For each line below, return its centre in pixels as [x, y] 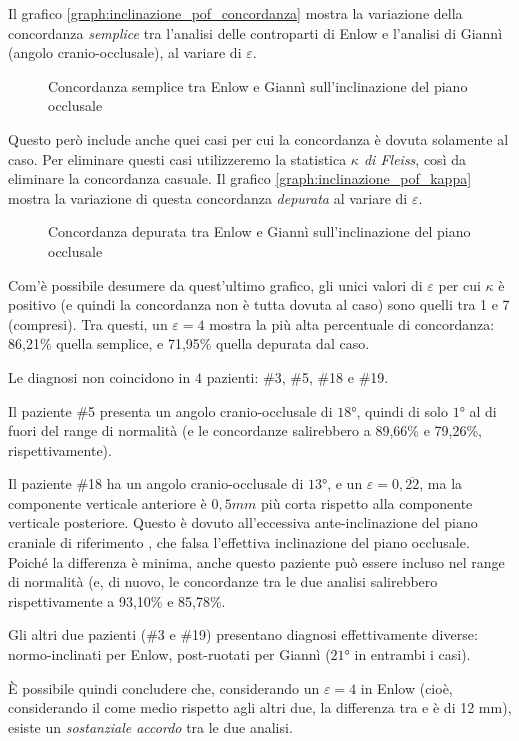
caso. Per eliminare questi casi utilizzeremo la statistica [177, 158]
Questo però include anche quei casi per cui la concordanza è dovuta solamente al [258, 138]
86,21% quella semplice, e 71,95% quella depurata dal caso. [189, 343]
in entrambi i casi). [412, 654]
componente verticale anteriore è [107, 502]
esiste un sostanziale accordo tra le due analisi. [150, 726]
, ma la [441, 483]
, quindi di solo [402, 410]
